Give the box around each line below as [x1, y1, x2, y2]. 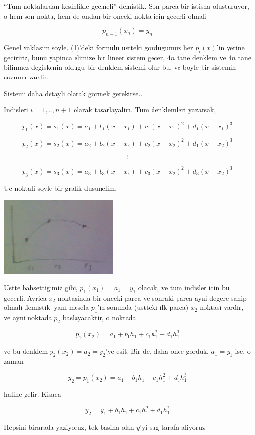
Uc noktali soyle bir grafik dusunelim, [4, 182, 117, 193]
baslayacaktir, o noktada [62, 312, 136, 323]
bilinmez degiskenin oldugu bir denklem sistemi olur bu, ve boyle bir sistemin [4, 62, 236, 72]
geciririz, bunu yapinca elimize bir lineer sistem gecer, [4, 52, 165, 62]
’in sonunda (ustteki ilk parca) [97, 302, 189, 312]
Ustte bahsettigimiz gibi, [4, 282, 78, 292]
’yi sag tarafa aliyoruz [140, 421, 205, 432]
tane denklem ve [177, 52, 226, 62]
